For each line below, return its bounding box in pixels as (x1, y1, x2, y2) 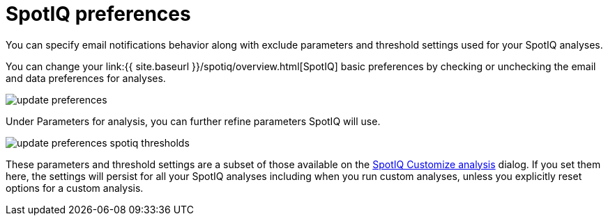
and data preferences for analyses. (6, 72, 166, 84)
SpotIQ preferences (6, 2, 191, 26)
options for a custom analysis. (6, 181, 144, 194)
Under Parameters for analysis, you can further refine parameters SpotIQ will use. (6, 115, 381, 127)
